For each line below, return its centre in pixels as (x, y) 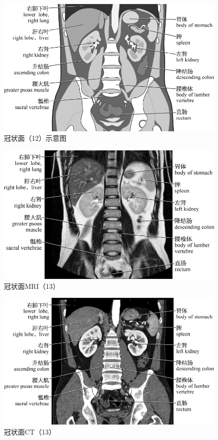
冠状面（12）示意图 (35, 138)
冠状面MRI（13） (32, 286)
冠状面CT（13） (30, 431)
